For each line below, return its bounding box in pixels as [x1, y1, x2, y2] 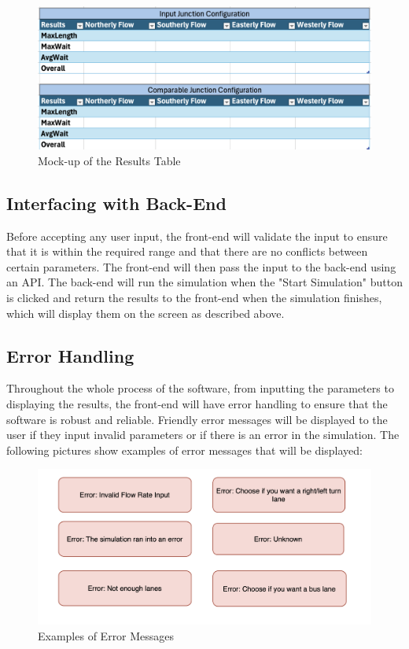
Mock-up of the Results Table [38, 152, 181, 168]
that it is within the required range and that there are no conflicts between [6, 243, 368, 260]
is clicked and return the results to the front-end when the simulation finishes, [6, 289, 382, 305]
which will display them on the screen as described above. [6, 304, 285, 321]
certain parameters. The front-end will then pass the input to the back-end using [6, 258, 396, 275]
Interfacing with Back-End [6, 190, 227, 215]
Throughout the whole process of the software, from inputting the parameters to [6, 380, 394, 396]
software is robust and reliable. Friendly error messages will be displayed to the [6, 411, 388, 427]
